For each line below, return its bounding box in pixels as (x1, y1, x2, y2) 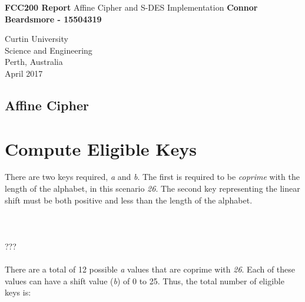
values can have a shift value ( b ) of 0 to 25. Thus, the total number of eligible (5, 274, 284, 287)
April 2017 (5, 67, 43, 79)
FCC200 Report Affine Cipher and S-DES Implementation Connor (5, 1, 258, 13)
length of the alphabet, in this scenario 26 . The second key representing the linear (5, 182, 300, 195)
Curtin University (5, 32, 68, 45)
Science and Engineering (5, 44, 92, 56)
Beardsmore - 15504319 (5, 12, 102, 25)
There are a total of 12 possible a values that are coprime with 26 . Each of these (5, 263, 296, 275)
